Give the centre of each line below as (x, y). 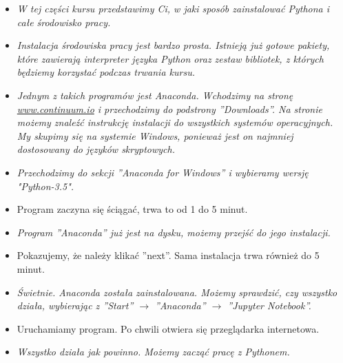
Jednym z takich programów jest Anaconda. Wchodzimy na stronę (155, 95)
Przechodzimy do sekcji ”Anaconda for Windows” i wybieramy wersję (163, 172)
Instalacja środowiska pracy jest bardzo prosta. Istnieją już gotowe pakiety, (173, 45)
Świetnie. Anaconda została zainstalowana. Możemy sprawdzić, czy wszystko (177, 292)
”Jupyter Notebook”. (269, 305)
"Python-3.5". (45, 186)
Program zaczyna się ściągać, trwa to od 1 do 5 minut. (132, 209)
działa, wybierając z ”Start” (75, 305)
